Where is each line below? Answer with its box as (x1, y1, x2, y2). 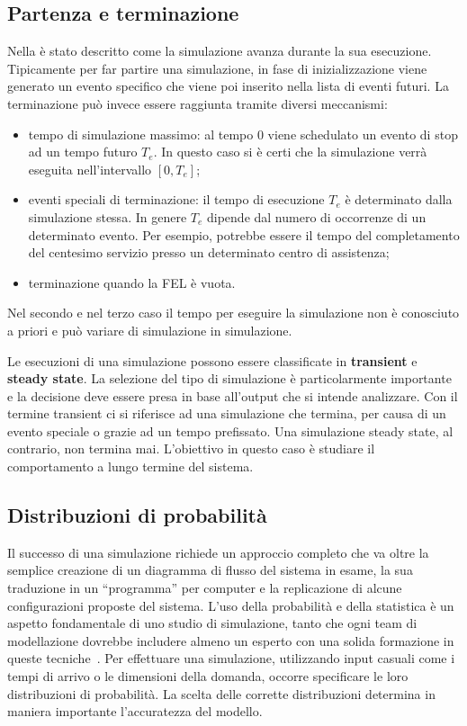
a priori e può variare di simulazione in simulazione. (7, 320, 292, 339)
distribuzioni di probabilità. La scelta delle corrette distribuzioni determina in (7, 684, 436, 703)
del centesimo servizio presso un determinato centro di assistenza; (28, 243, 390, 262)
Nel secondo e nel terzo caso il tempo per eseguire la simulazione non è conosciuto (7, 303, 460, 322)
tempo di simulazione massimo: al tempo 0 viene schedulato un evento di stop (28, 124, 458, 143)
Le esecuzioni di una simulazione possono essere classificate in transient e (7, 351, 418, 370)
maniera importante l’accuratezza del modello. (7, 702, 263, 721)
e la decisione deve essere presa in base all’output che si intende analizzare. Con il (7, 386, 458, 405)
